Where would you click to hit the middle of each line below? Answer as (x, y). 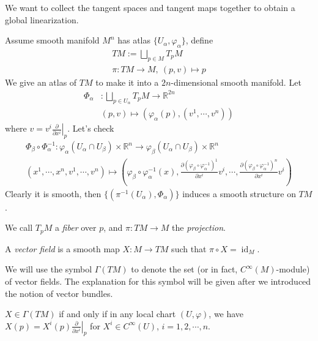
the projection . (199, 227)
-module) (293, 269)
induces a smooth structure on (239, 193)
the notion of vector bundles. (59, 293)
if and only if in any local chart (117, 314)
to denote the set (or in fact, (184, 269)
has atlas (134, 40)
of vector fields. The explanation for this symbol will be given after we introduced (158, 281)
